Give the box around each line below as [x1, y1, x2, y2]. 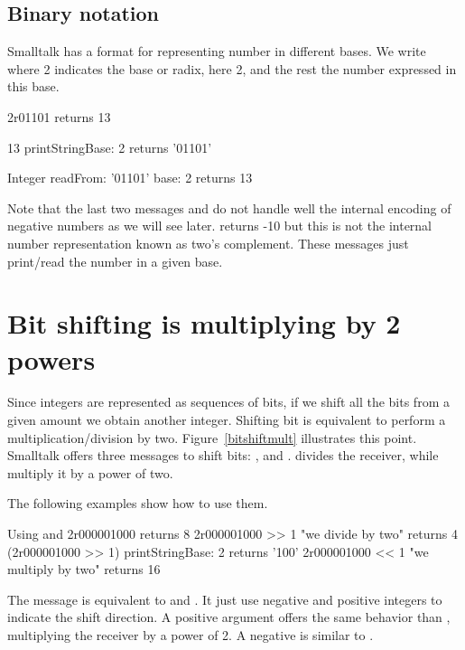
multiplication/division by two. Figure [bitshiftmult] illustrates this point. [7, 428, 417, 447]
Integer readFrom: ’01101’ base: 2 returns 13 [7, 168, 253, 187]
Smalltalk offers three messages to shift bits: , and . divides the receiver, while [7, 446, 439, 465]
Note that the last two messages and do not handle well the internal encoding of [7, 198, 451, 217]
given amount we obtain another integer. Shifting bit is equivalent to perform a [7, 410, 446, 429]
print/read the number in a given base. [7, 251, 223, 270]
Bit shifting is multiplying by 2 [7, 305, 401, 342]
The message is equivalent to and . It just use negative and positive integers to [7, 589, 442, 608]
